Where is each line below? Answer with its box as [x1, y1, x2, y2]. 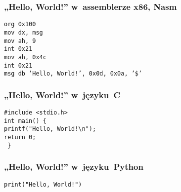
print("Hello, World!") [4, 181, 82, 188]
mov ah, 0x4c [4, 53, 46, 61]
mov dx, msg [4, 29, 43, 36]
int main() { [4, 117, 46, 124]
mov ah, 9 [4, 37, 36, 44]
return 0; [4, 134, 36, 141]
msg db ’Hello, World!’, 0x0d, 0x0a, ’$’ [4, 70, 142, 77]
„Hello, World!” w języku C [4, 88, 121, 101]
